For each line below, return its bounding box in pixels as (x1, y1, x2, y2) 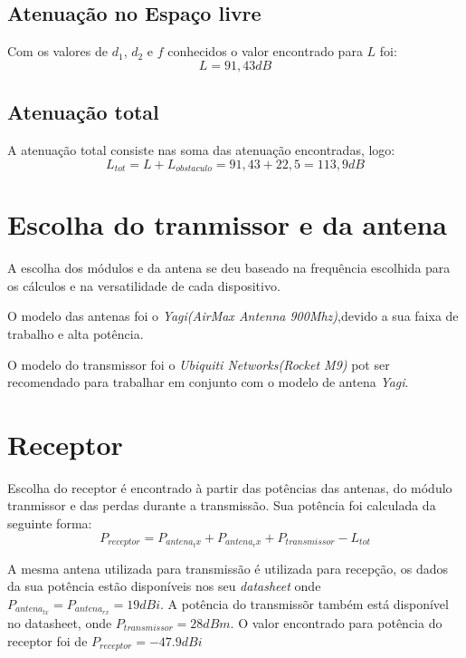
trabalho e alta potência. (7, 324, 144, 343)
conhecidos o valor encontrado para (167, 42, 363, 61)
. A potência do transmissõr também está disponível (160, 594, 449, 613)
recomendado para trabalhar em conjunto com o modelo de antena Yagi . (7, 373, 409, 392)
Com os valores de (7, 42, 108, 61)
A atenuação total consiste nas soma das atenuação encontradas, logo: (7, 140, 395, 159)
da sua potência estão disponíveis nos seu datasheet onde (7, 576, 321, 595)
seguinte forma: (7, 514, 92, 533)
